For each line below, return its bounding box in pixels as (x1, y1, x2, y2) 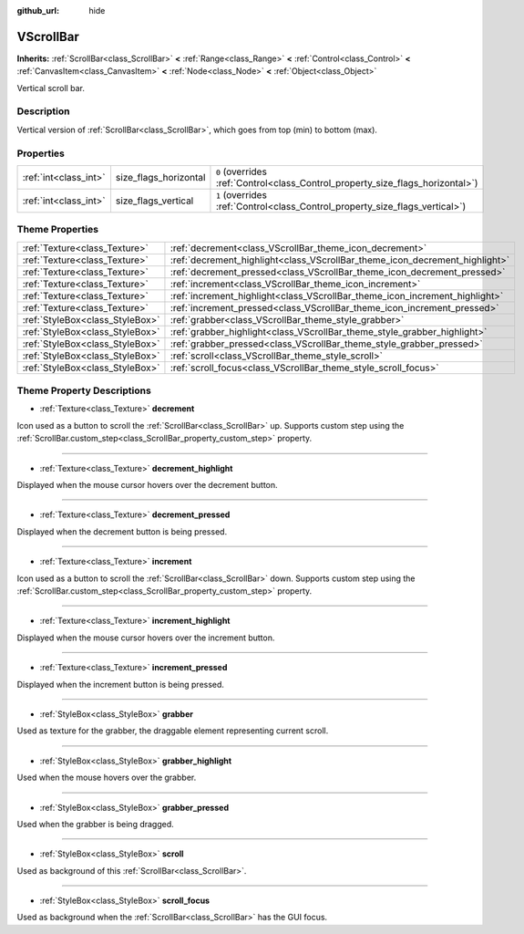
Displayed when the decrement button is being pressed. (16, 525, 228, 537)
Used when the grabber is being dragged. (16, 818, 175, 829)
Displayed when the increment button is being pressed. (16, 679, 225, 690)
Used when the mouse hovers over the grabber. (16, 772, 197, 784)
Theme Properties (16, 223, 99, 236)
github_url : (16, 5, 59, 16)
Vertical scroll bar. (16, 82, 86, 93)
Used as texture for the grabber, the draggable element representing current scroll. (16, 725, 329, 736)
